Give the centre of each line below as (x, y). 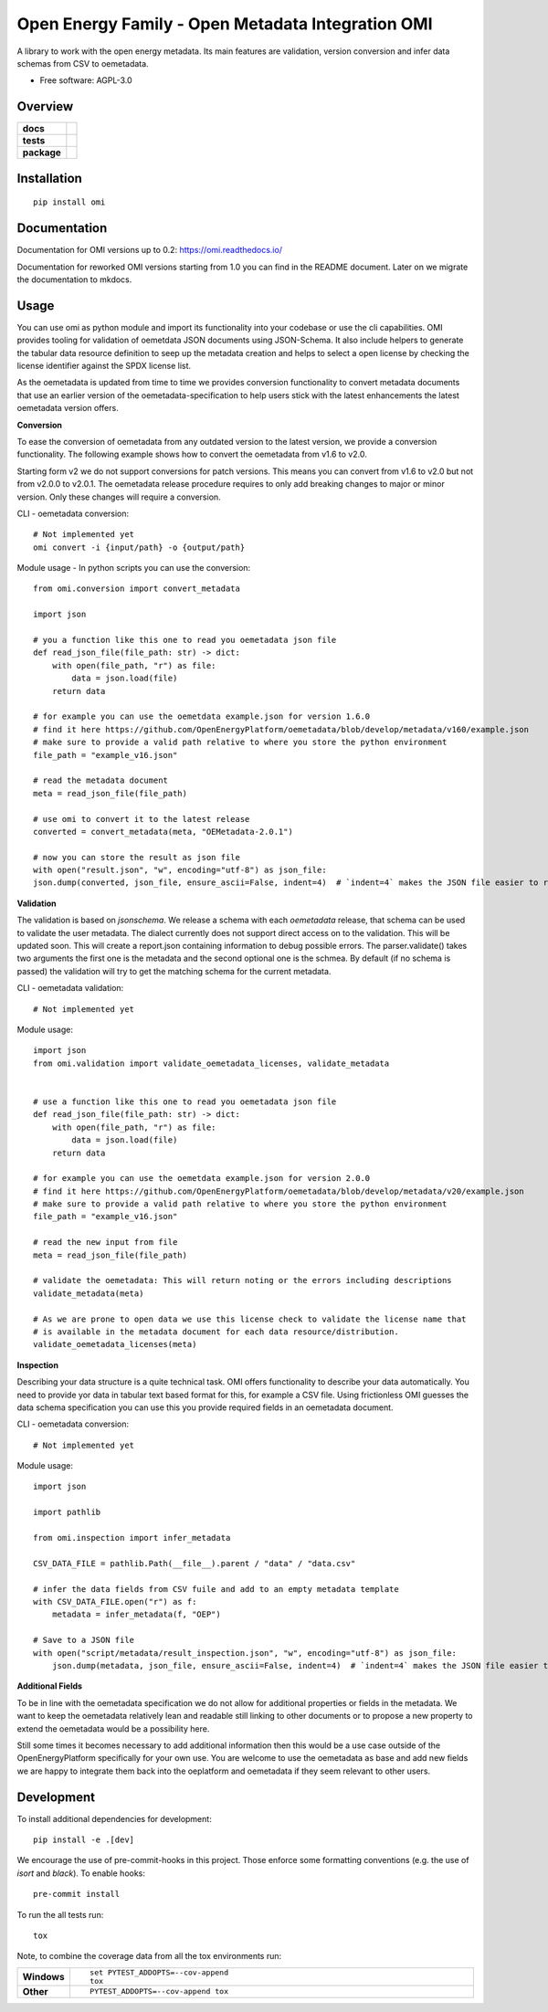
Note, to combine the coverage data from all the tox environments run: (149, 1956)
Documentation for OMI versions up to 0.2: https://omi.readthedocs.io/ (150, 250)
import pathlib (67, 1512)
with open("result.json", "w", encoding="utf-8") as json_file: (180, 870)
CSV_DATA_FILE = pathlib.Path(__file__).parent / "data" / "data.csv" (195, 1563)
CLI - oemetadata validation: (70, 988)
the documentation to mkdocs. (74, 279)
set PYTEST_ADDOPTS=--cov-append (159, 1972)
